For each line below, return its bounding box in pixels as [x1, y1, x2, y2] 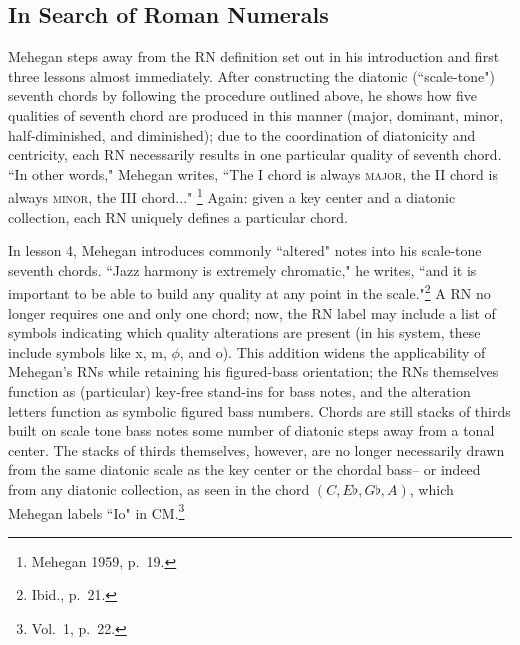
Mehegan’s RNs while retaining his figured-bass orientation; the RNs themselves [8, 361, 499, 382]
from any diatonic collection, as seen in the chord [8, 478, 310, 499]
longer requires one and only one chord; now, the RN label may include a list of [8, 302, 496, 323]
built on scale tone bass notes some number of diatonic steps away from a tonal [8, 420, 495, 441]
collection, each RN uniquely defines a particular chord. [8, 206, 348, 227]
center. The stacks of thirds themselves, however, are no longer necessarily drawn [8, 439, 505, 460]
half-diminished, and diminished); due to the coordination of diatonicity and [8, 124, 476, 145]
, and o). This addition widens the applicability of [179, 341, 486, 362]
